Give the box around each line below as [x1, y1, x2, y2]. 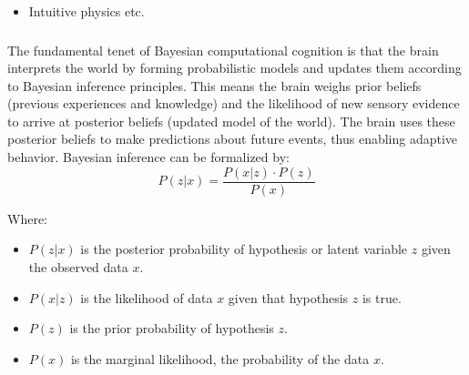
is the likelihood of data [80, 288, 213, 307]
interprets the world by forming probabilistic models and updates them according [7, 58, 462, 77]
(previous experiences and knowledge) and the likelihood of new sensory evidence [7, 94, 460, 113]
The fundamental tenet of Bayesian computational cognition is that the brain [7, 40, 439, 59]
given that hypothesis [228, 288, 349, 307]
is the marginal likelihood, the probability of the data [70, 349, 370, 368]
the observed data [28, 257, 128, 276]
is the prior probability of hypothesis [69, 319, 274, 338]
